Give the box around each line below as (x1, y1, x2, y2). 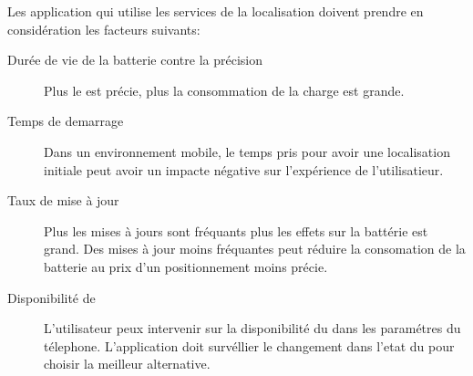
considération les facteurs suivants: (7, 19, 201, 38)
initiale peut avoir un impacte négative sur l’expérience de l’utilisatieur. (44, 160, 444, 179)
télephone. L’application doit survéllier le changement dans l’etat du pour (44, 336, 455, 355)
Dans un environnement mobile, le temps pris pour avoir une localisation (44, 141, 450, 161)
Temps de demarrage (7, 111, 124, 131)
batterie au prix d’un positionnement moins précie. (44, 256, 328, 276)
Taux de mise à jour (7, 191, 119, 210)
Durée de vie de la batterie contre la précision (7, 50, 263, 69)
